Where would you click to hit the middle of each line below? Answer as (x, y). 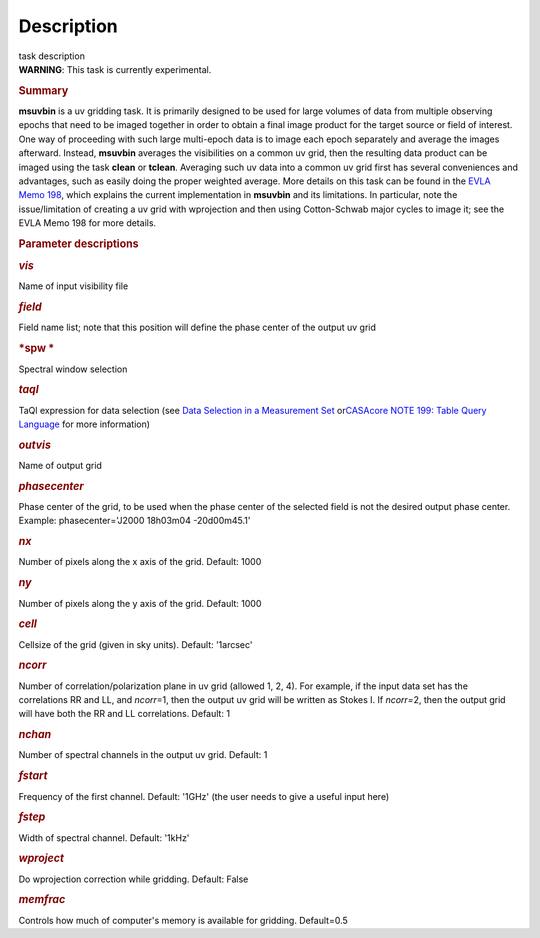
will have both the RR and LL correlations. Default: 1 (124, 714)
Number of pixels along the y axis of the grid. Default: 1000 (140, 603)
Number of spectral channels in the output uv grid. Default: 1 (143, 755)
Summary (43, 90)
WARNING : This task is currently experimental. (115, 69)
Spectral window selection (73, 369)
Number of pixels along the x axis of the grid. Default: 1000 (140, 562)
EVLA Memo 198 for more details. (87, 223)
